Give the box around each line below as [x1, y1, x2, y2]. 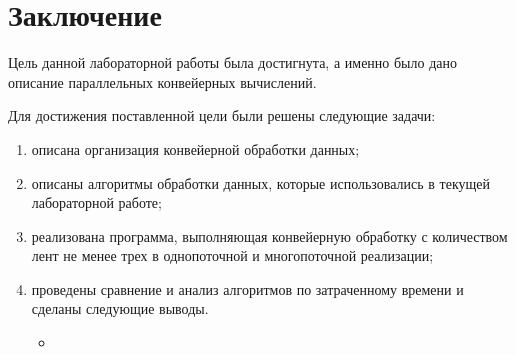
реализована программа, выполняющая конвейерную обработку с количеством [31, 225, 508, 246]
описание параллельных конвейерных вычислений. [8, 71, 317, 92]
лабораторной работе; [31, 192, 162, 213]
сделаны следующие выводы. [31, 298, 209, 319]
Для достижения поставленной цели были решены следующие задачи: [8, 105, 436, 126]
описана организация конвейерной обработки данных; [31, 138, 360, 159]
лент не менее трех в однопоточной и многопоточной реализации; [31, 245, 434, 266]
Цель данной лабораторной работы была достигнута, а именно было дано [8, 52, 457, 73]
